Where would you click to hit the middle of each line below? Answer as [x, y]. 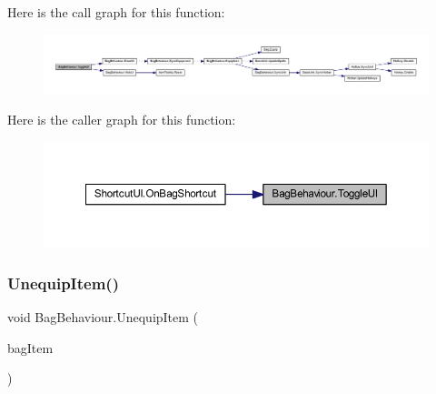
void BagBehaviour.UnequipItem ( [103, 317]
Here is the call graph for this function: [116, 12]
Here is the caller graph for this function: [122, 120]
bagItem [30, 347]
